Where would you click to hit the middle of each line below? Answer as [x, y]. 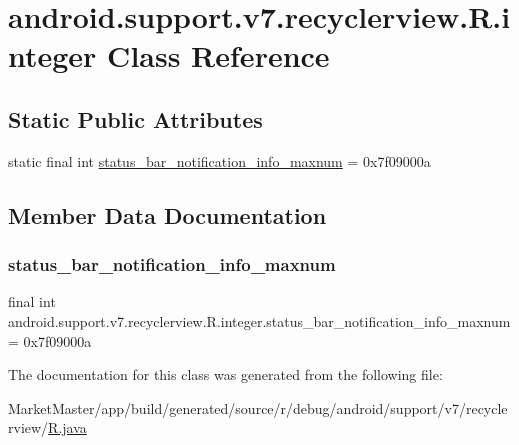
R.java [67, 427]
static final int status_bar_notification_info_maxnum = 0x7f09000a [219, 160]
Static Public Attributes [135, 118]
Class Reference [218, 55]
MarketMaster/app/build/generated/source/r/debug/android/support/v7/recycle [258, 407]
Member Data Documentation [167, 214]
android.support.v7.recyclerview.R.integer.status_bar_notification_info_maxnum [259, 320]
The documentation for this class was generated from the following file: [225, 374]
